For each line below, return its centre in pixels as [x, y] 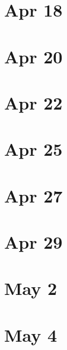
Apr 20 [33, 56]
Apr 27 [33, 195]
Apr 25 [33, 149]
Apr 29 [33, 242]
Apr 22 [33, 102]
